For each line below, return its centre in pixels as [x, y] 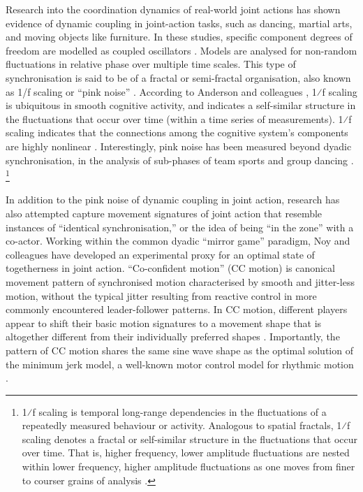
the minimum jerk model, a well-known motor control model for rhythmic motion [180, 364]
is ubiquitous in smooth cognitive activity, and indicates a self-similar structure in [181, 105]
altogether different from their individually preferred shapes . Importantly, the [173, 337]
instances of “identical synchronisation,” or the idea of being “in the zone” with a [180, 227]
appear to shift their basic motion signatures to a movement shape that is [164, 323]
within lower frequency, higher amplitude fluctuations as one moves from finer [188, 466]
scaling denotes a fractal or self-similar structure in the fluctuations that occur [190, 439]
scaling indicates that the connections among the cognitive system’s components [177, 132]
